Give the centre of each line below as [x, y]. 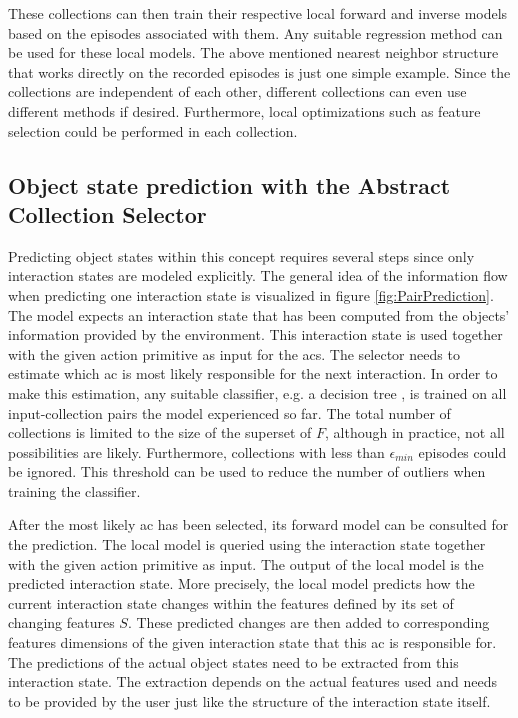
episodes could [462, 451]
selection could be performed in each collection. [153, 130]
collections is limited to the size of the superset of [160, 432]
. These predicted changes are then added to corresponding [308, 622]
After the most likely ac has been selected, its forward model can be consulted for [258, 524]
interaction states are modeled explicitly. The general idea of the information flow [258, 275]
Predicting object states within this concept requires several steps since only [241, 255]
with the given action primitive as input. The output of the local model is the [246, 563]
